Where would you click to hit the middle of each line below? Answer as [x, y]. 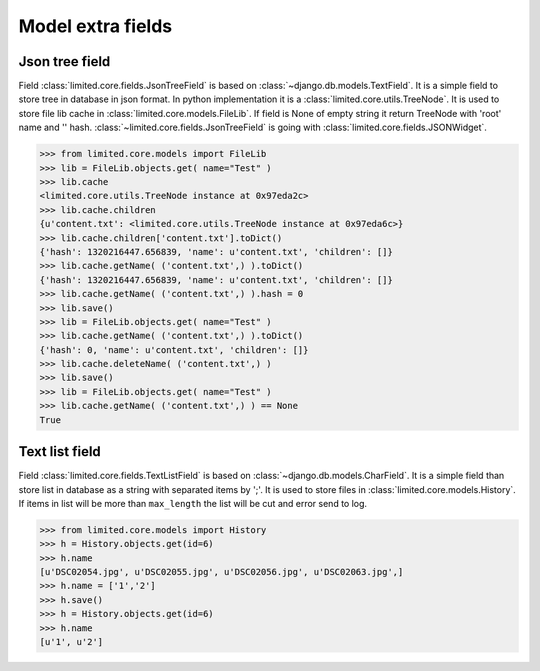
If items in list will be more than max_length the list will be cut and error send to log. [193, 503]
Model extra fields [95, 26]
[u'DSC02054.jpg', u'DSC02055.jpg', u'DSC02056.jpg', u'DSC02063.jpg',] [221, 572]
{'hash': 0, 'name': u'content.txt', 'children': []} [174, 349]
